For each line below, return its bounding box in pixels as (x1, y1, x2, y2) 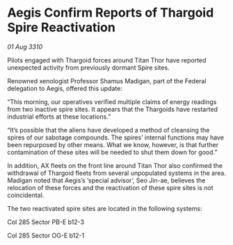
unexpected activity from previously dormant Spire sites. (7, 63, 170, 71)
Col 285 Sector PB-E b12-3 (7, 217, 85, 226)
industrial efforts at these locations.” (7, 112, 111, 121)
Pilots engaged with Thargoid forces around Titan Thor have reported (7, 56, 207, 64)
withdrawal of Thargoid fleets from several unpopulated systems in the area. (7, 169, 226, 177)
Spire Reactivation (7, 19, 116, 35)
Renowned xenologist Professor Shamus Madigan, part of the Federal (7, 76, 207, 85)
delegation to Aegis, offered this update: (7, 84, 123, 92)
